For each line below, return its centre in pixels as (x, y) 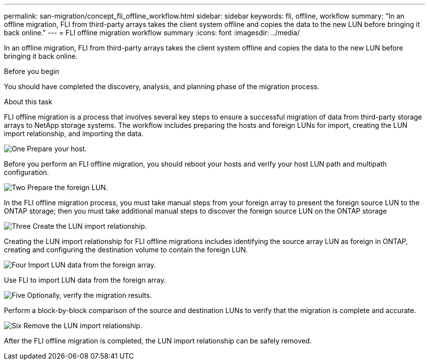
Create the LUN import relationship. (90, 226)
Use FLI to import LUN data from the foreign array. (85, 280)
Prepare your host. (57, 149)
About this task (28, 102)
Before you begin (32, 71)
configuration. (26, 172)
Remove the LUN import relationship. (83, 326)
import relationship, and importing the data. (74, 133)
